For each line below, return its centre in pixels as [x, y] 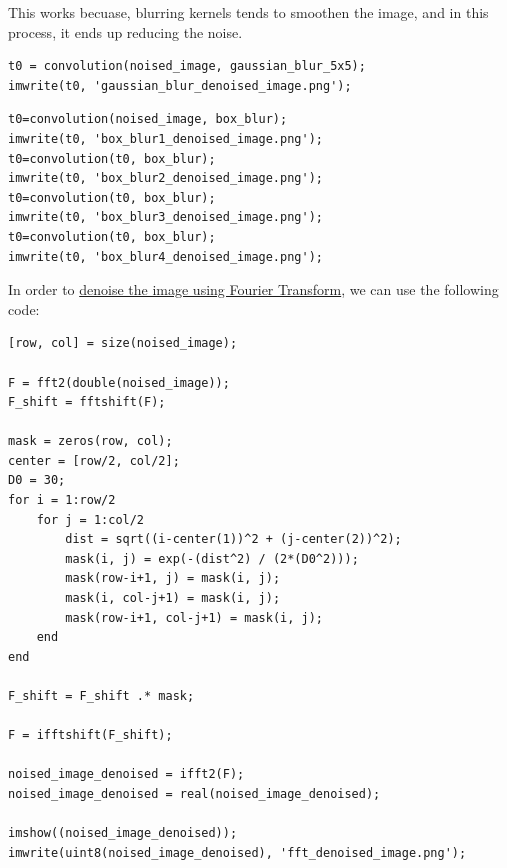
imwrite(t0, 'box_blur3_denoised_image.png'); [165, 217]
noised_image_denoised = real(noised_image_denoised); [194, 793]
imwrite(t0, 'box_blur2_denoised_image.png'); [165, 178]
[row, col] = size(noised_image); [123, 343]
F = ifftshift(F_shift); [90, 735]
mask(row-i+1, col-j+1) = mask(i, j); [194, 617]
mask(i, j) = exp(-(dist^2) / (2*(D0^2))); [212, 558]
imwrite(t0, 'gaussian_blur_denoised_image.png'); [180, 85]
